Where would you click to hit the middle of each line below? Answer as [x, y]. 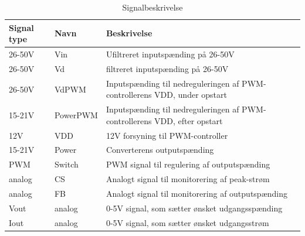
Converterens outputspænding [160, 150]
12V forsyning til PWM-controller [167, 135]
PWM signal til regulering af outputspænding [188, 164]
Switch [66, 164]
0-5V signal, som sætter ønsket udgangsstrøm [187, 222]
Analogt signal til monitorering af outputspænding [196, 193]
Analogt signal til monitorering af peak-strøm [188, 179]
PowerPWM [76, 114]
